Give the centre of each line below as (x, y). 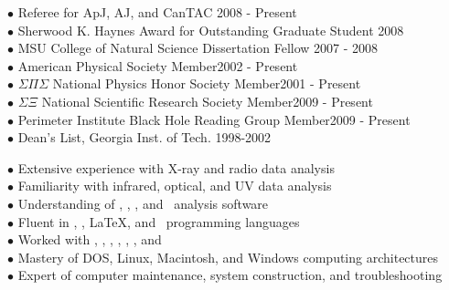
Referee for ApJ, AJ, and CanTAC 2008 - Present (157, 12)
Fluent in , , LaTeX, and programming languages (159, 221)
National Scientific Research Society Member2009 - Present (207, 101)
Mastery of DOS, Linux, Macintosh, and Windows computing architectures (228, 257)
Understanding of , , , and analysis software (143, 203)
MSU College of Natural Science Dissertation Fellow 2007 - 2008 (198, 48)
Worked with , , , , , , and (90, 239)
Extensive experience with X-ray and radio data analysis (176, 167)
